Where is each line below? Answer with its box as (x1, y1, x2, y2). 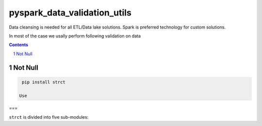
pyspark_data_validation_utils (9, 7, 132, 18)
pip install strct (22, 79, 65, 85)
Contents (9, 42, 29, 48)
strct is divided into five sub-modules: (9, 114, 89, 120)
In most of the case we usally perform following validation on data (9, 33, 141, 39)
